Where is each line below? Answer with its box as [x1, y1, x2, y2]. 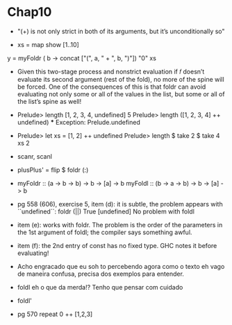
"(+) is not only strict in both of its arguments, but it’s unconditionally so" [17, 27, 225, 35]
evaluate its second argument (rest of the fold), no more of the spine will [17, 75, 224, 83]
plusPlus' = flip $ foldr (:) [17, 166, 89, 174]
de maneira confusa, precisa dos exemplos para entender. [17, 270, 184, 278]
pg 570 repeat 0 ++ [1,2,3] [17, 310, 93, 318]
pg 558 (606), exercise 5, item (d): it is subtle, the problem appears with [17, 200, 224, 208]
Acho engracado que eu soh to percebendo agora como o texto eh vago [17, 262, 225, 270]
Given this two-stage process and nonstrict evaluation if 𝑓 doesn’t [17, 67, 205, 76]
